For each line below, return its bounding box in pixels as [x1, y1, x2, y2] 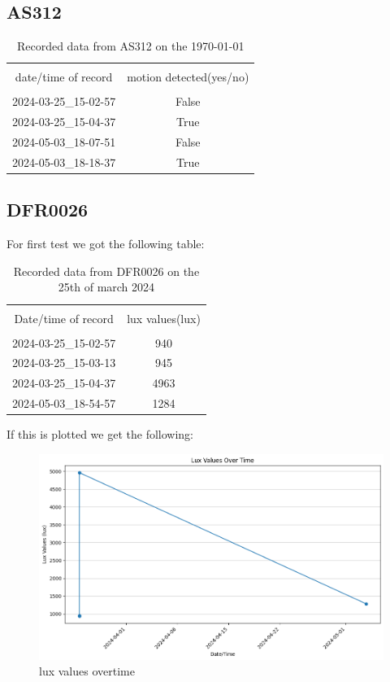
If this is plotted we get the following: [6, 426, 193, 443]
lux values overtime [39, 662, 135, 680]
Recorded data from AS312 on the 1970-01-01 [16, 37, 245, 55]
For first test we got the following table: [6, 235, 205, 252]
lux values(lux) [127, 309, 201, 326]
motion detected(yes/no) [127, 68, 249, 85]
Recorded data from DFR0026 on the [13, 262, 200, 279]
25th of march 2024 [58, 278, 155, 295]
